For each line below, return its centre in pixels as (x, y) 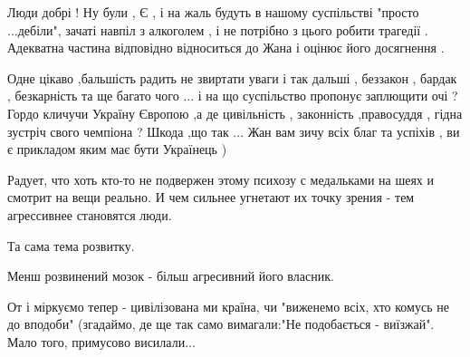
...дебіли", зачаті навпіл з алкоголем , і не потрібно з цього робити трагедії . (218, 29)
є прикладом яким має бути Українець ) (117, 149)
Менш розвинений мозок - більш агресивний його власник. (171, 276)
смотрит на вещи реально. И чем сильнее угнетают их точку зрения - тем (211, 197)
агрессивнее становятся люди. (90, 214)
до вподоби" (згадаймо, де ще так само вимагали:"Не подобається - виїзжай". (221, 324)
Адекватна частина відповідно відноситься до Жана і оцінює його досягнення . (226, 48)
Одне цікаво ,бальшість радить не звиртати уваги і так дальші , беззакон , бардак (232, 77)
